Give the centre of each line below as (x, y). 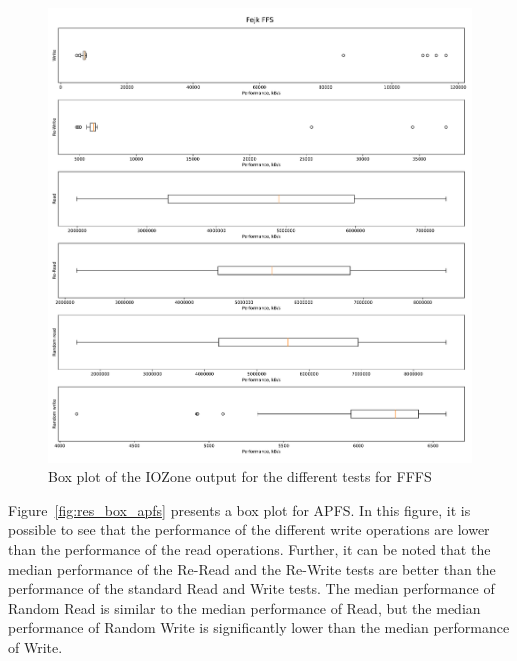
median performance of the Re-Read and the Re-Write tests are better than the (252, 568)
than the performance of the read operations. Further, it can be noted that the (249, 549)
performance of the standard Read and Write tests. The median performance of (251, 588)
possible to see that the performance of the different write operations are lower (249, 529)
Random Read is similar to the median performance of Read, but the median (244, 607)
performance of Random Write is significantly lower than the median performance (259, 627)
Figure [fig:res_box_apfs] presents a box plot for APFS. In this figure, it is (239, 509)
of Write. (35, 646)
